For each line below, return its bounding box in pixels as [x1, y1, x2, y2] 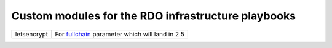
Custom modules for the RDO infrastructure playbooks [11, 9, 296, 22]
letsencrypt [15, 30, 49, 38]
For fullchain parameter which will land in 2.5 [55, 30, 184, 38]
